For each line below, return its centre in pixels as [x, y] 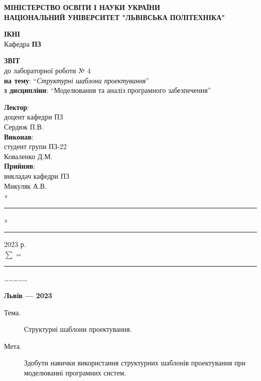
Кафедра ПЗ [23, 43]
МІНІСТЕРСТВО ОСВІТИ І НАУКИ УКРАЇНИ [82, 7]
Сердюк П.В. [24, 126]
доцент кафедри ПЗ [34, 117]
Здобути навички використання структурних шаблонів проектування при [135, 363]
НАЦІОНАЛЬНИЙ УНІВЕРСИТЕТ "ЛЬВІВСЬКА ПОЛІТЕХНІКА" [114, 17]
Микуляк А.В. [26, 185]
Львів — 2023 [28, 295]
